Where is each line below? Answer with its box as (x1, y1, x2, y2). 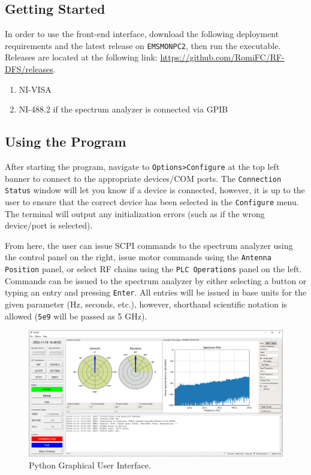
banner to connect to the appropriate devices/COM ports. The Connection (5, 172, 282, 184)
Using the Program (5, 132, 126, 151)
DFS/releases (5, 63, 53, 75)
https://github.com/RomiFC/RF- (160, 51, 285, 63)
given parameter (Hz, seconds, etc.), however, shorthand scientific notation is (5, 298, 288, 310)
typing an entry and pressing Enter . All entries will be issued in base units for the (5, 286, 307, 299)
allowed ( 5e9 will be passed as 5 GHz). (5, 309, 147, 322)
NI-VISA (19, 83, 52, 95)
